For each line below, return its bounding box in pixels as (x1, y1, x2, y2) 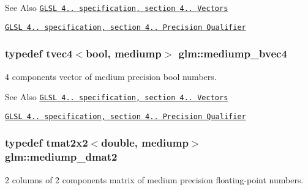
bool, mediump (86, 46, 162, 61)
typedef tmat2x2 (5, 135, 88, 150)
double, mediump (101, 135, 189, 150)
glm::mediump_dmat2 (5, 149, 118, 164)
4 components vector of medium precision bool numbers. (5, 70, 217, 82)
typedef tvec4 (5, 46, 73, 61)
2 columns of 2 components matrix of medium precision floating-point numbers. (5, 173, 304, 186)
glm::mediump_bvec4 (178, 46, 287, 61)
